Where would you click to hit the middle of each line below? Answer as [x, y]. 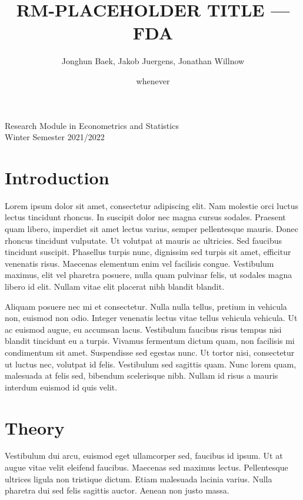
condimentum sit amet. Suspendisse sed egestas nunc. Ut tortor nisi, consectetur [150, 352]
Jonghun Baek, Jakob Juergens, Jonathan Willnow [153, 61]
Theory [35, 427]
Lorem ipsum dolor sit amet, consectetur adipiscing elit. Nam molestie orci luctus [151, 205]
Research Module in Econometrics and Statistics [92, 125]
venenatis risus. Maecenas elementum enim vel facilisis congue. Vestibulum [139, 263]
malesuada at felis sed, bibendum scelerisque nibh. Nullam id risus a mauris [141, 375]
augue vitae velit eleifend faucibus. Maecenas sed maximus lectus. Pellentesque [146, 467]
